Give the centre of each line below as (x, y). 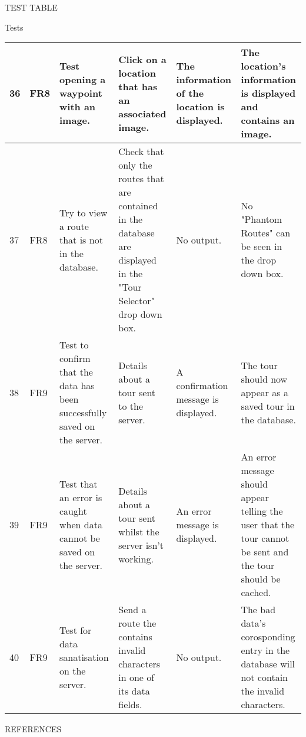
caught (73, 511)
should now (264, 379)
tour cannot (265, 538)
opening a (83, 80)
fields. (130, 705)
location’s (263, 66)
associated (142, 113)
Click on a (142, 59)
